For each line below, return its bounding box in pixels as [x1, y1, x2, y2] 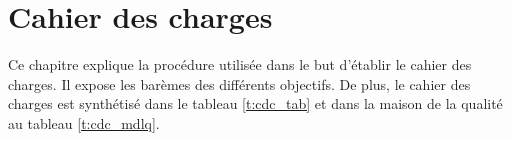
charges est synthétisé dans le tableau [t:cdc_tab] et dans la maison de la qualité [8, 93, 503, 114]
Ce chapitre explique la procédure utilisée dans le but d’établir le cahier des [8, 54, 472, 75]
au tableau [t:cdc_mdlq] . [8, 112, 160, 133]
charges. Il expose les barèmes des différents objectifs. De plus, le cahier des [8, 73, 471, 94]
